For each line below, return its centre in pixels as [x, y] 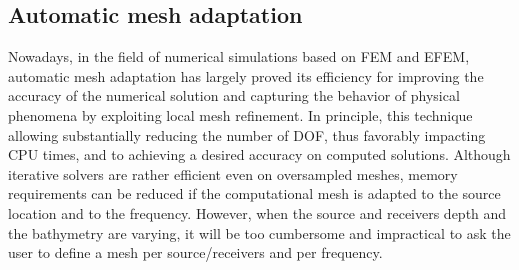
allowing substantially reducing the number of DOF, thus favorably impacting [247, 134]
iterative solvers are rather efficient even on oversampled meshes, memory [233, 173]
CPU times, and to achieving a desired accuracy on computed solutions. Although [259, 154]
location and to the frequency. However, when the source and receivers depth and [257, 212]
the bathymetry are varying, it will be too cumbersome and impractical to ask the [259, 232]
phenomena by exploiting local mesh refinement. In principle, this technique [240, 114]
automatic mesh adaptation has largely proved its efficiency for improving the [246, 75]
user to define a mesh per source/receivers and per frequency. [195, 252]
